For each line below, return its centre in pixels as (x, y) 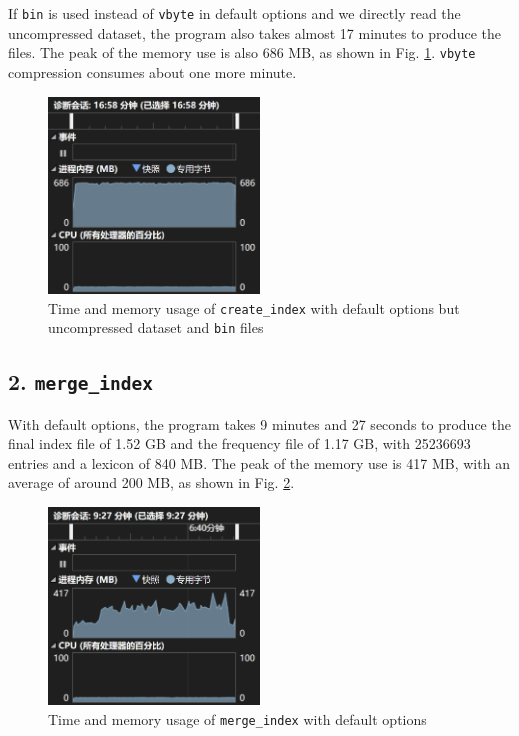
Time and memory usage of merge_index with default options (237, 718)
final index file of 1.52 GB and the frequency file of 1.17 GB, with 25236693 (239, 443)
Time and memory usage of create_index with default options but (254, 307)
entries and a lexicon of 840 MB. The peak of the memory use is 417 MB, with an (259, 462)
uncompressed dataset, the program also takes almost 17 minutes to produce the (254, 32)
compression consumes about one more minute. (152, 71)
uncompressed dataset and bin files (156, 327)
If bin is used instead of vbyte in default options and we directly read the (234, 13)
